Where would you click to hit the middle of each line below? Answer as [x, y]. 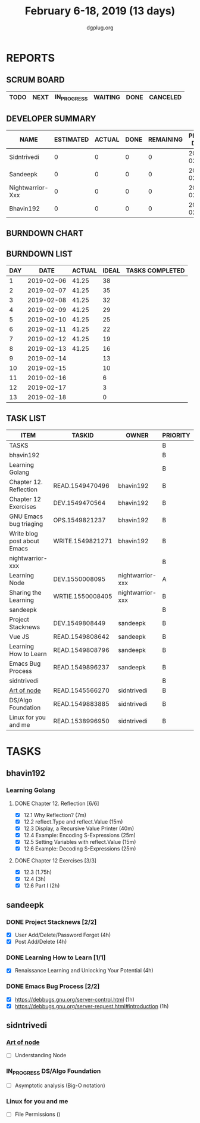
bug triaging [26, 524]
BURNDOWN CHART [45, 233]
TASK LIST [26, 419]
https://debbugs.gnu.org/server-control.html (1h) [75, 999]
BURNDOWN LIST [40, 254]
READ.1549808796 [82, 650]
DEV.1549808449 [79, 623]
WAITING [107, 97]
